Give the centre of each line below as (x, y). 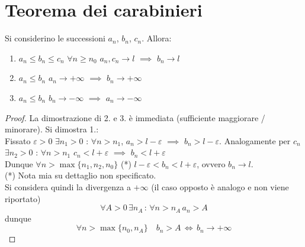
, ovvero (211, 163)
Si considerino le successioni (55, 38)
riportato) (23, 198)
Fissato (18, 140)
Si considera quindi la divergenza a (68, 187)
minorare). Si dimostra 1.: (52, 129)
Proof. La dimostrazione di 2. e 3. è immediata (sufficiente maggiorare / (135, 117)
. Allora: (157, 38)
